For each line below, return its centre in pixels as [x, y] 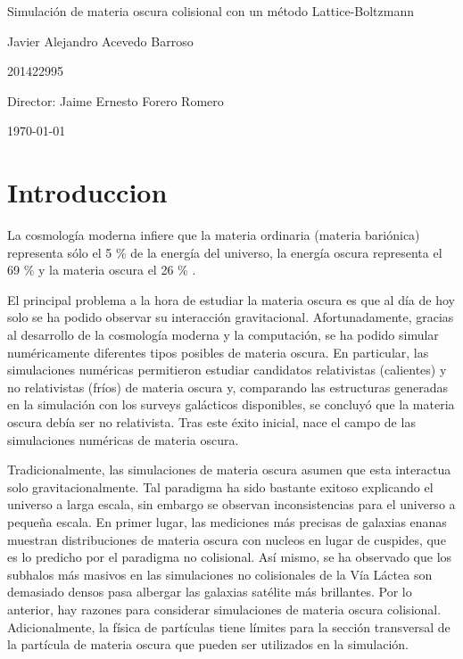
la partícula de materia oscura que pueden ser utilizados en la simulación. [208, 644]
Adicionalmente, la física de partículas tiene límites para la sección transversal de [229, 626]
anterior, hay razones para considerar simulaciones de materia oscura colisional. [224, 609]
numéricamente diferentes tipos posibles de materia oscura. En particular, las [218, 352]
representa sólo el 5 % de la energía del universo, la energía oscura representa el [225, 252]
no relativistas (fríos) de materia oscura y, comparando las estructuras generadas [228, 387]
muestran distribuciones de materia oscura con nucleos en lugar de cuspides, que [227, 539]
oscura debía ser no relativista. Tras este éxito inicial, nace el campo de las [211, 422]
